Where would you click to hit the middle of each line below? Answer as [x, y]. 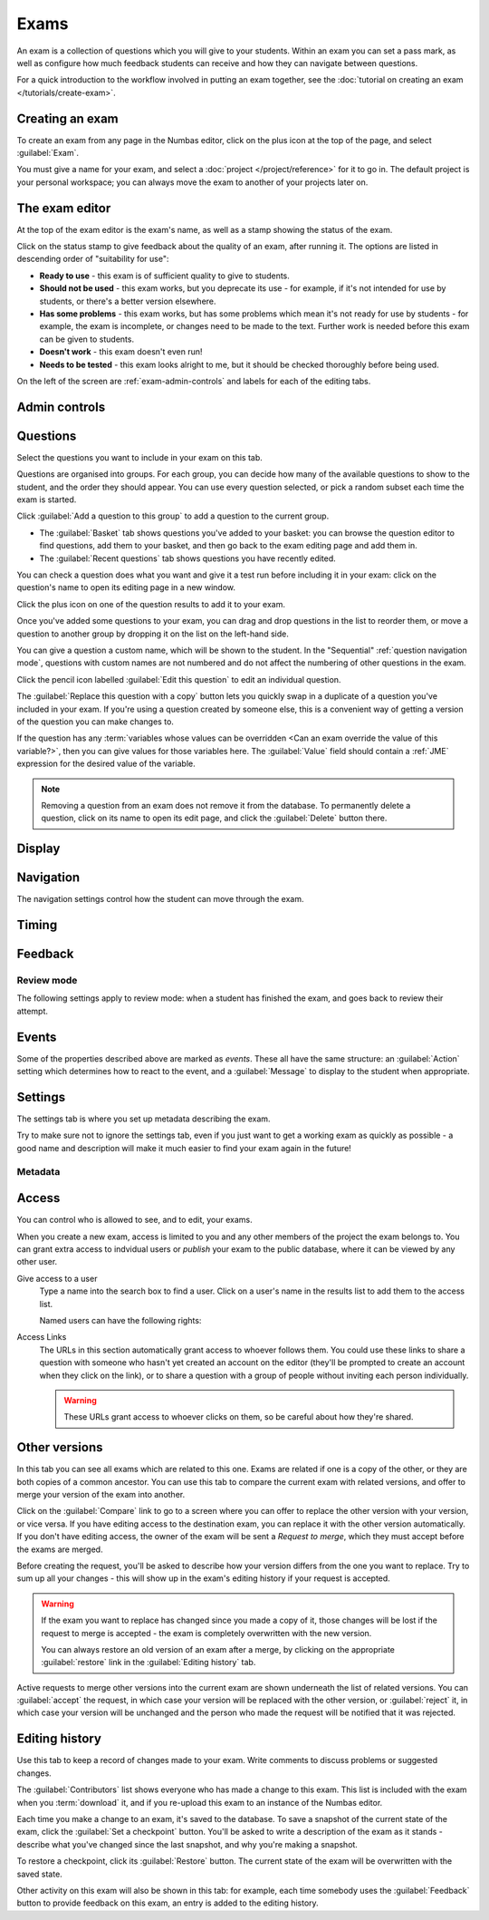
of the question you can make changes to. [95, 722]
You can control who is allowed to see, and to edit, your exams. [134, 1220]
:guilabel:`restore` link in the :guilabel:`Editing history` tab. [149, 1663]
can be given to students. [87, 339]
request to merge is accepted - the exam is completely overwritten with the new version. [206, 1633]
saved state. [39, 1874]
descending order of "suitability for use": [93, 259]
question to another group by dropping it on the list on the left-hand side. [153, 634]
